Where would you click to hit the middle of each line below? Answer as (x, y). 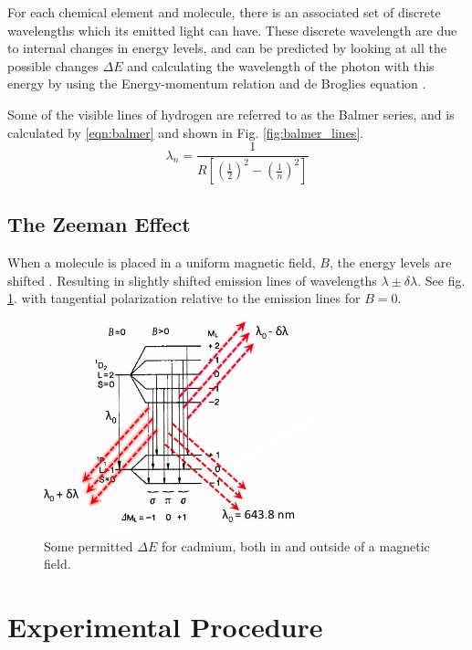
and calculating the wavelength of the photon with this (281, 65)
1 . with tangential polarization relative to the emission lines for (184, 298)
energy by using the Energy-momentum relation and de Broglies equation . (217, 84)
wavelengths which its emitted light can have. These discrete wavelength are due (232, 30)
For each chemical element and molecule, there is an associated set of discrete (224, 12)
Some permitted (89, 545)
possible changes (53, 65)
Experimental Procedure (165, 626)
